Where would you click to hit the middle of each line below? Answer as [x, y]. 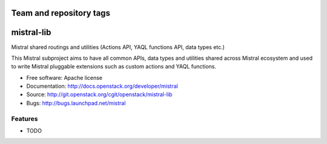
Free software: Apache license [64, 77]
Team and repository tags [61, 13]
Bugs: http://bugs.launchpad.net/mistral [76, 103]
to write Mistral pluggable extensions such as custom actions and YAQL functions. [114, 67]
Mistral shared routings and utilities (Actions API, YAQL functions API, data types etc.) [118, 47]
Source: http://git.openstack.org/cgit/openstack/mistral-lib [99, 94]
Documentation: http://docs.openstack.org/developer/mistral [102, 86]
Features [25, 119]
